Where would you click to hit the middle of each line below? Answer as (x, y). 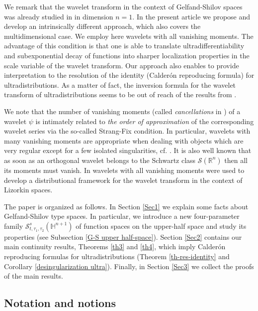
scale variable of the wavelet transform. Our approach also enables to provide (122, 65)
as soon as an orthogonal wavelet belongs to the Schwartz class (100, 160)
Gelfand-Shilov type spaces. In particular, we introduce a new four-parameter (122, 216)
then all (236, 160)
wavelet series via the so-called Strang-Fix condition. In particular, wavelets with (127, 131)
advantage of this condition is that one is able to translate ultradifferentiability (124, 46)
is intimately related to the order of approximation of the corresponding (145, 121)
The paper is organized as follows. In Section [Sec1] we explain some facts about (126, 206)
